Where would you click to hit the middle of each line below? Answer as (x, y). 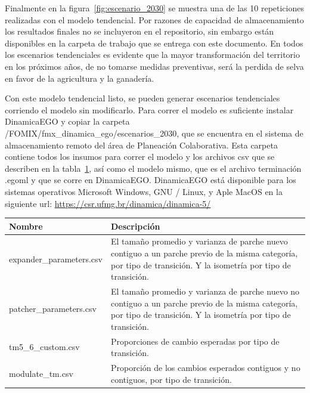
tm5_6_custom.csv (44, 347)
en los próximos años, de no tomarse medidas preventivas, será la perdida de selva (154, 66)
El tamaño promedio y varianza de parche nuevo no (205, 291)
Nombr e (26, 226)
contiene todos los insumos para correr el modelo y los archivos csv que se (140, 157)
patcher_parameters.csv (53, 309)
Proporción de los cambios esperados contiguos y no (206, 368)
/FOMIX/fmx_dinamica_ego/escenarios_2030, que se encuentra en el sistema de (154, 133)
